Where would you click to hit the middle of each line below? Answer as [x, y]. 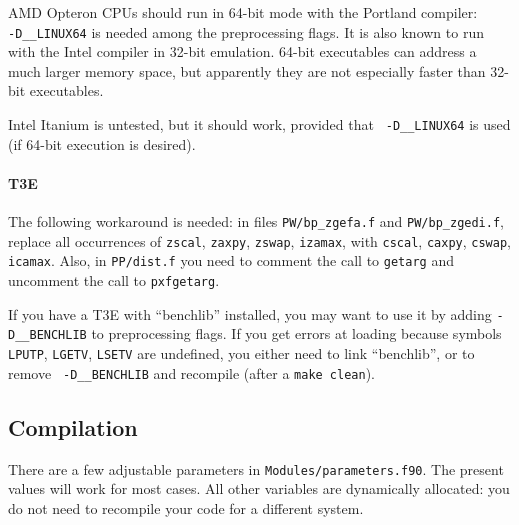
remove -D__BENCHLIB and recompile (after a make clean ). [191, 372]
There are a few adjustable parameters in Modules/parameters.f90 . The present [256, 468]
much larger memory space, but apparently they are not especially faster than [247, 70]
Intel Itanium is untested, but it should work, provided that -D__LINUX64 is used [259, 124]
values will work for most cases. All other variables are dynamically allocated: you [259, 488]
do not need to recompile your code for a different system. [186, 507]
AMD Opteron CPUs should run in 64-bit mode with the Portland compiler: [243, 12]
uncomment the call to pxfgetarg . [114, 280]
